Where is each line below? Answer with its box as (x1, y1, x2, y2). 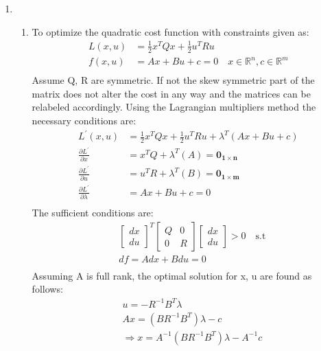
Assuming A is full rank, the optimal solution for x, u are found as (32, 268, 312, 282)
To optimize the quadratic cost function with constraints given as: (32, 24, 309, 38)
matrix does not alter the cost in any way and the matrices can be (32, 86, 311, 100)
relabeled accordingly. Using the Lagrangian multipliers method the (32, 100, 316, 114)
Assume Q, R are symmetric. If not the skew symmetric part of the (32, 73, 315, 87)
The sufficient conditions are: (32, 205, 154, 220)
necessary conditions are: (32, 113, 136, 127)
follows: (32, 282, 63, 296)
